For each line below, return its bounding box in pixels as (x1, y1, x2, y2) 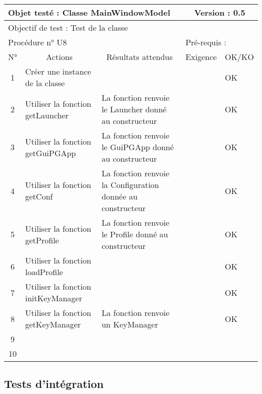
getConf (25, 190, 53, 202)
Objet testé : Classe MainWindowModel (8, 7, 170, 18)
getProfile (25, 234, 59, 246)
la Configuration (101, 179, 159, 190)
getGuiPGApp (25, 147, 76, 159)
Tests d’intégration (4, 376, 104, 391)
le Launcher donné (101, 103, 167, 115)
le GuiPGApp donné (101, 141, 174, 153)
